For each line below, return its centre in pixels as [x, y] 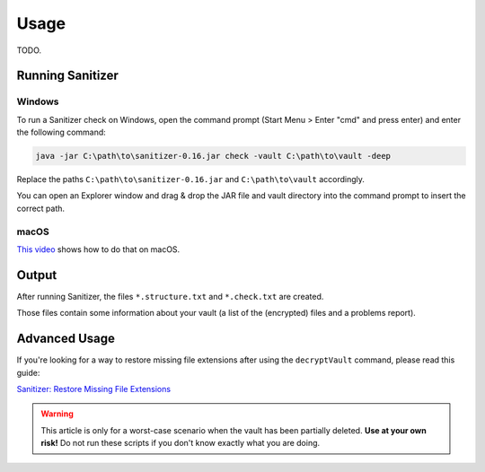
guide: [28, 372]
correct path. [41, 208]
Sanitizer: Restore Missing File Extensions [93, 389]
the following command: [62, 132]
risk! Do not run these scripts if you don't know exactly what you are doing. [181, 443]
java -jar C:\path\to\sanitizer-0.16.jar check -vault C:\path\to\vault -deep [213, 156]
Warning [57, 414]
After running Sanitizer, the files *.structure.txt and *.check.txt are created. [170, 296]
